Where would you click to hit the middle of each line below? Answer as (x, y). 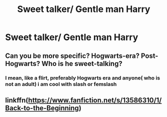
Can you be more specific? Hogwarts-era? (72, 56)
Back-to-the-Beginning (42, 108)
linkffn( (17, 100)
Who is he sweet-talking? (82, 63)
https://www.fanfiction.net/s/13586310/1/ (95, 100)
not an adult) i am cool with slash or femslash (61, 84)
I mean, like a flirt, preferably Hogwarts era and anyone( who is (83, 77)
